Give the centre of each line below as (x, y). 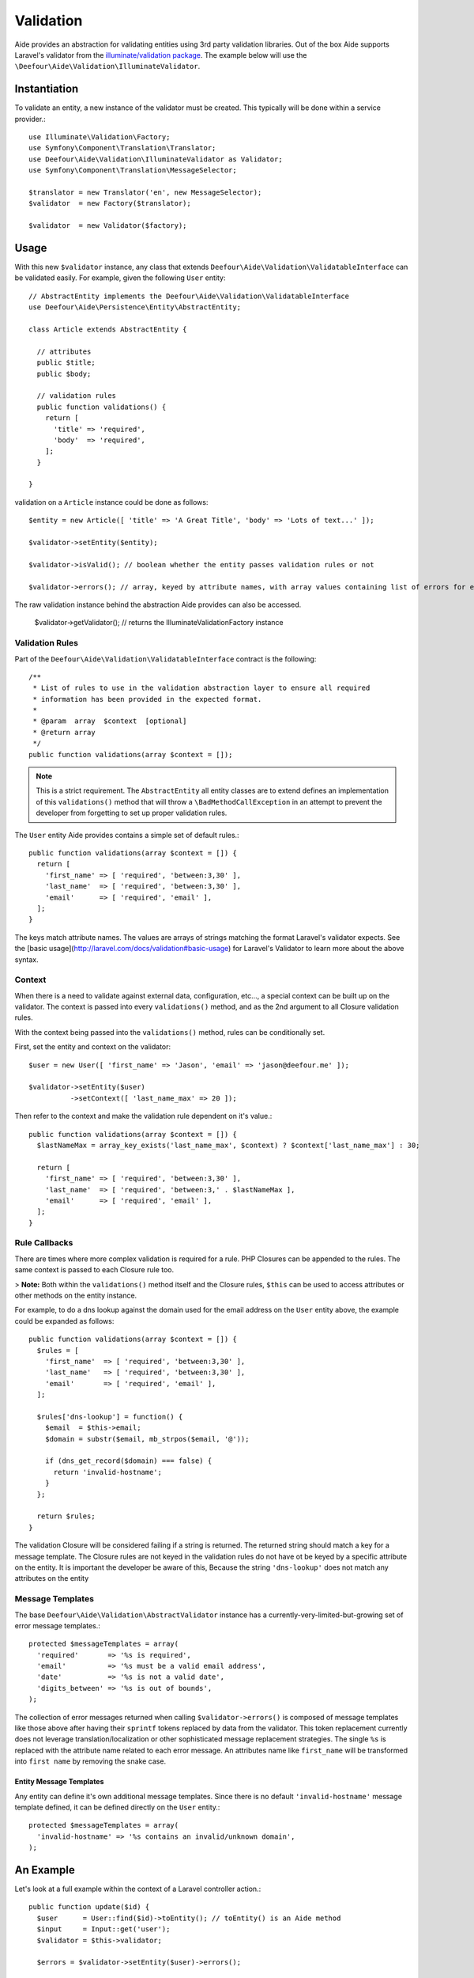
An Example (45, 1870)
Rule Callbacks (44, 1243)
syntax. (26, 959)
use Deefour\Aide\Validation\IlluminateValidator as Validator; (156, 159)
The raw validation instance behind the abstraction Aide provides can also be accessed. (158, 604)
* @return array (64, 732)
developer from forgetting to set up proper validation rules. (132, 813)
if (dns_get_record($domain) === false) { (128, 1461)
